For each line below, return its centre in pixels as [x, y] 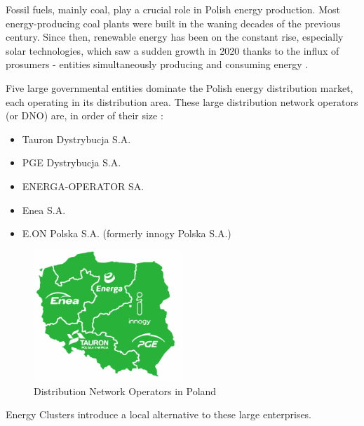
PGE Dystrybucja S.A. [72, 162]
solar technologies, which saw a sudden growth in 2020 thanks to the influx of [173, 50]
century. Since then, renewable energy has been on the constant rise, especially [175, 37]
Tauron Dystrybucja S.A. [76, 139]
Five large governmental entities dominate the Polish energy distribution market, [180, 87]
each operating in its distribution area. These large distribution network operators [182, 101]
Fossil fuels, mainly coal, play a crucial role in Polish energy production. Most [173, 9]
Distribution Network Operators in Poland [125, 391]
